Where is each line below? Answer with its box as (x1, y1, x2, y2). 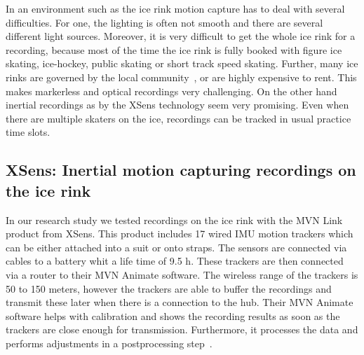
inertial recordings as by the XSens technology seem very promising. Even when (6, 97, 349, 112)
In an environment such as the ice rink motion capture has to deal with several (6, 1, 345, 15)
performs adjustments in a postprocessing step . (6, 335, 213, 350)
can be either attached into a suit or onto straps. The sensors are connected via (6, 239, 347, 254)
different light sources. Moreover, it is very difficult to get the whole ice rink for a (6, 29, 356, 43)
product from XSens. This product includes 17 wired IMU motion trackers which (6, 226, 353, 241)
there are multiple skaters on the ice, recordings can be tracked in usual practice (6, 111, 351, 125)
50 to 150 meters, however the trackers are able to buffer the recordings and (6, 281, 332, 295)
